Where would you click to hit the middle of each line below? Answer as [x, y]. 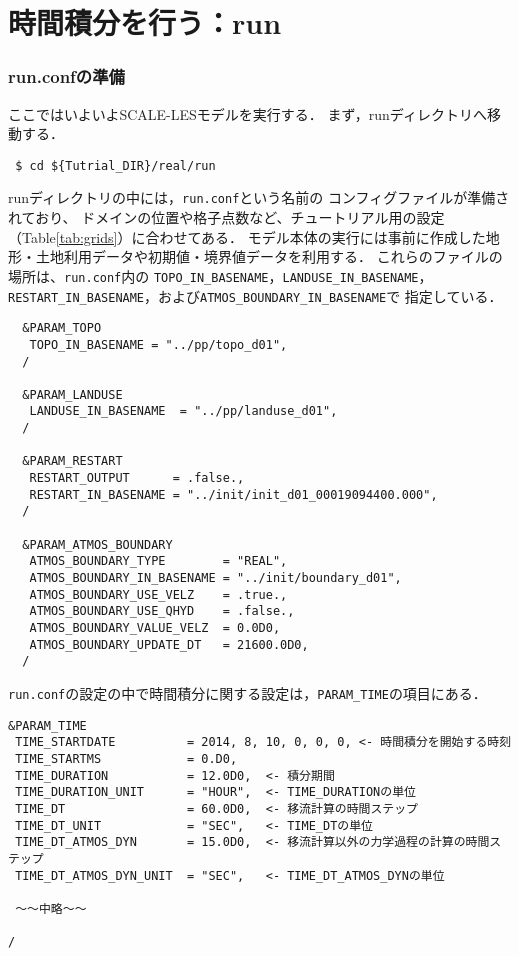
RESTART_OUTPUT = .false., [137, 478]
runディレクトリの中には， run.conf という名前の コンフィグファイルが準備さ [259, 197]
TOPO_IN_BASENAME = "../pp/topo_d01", [158, 344]
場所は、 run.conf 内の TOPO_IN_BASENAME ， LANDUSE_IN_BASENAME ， [220, 275]
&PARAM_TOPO [62, 328]
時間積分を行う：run [145, 22]
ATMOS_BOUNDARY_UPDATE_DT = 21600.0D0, [169, 644]
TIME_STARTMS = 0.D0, [126, 758]
